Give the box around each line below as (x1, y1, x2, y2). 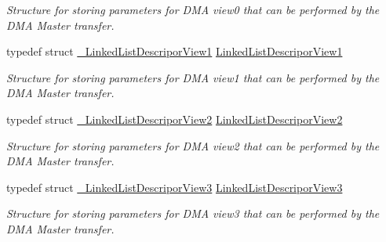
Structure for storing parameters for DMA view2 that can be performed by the (6, 137, 380, 154)
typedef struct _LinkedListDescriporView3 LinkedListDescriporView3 (6, 179, 343, 195)
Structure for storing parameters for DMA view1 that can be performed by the (6, 69, 380, 85)
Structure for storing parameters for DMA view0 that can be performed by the (6, 2, 380, 17)
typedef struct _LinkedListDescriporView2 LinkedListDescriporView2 (6, 110, 343, 127)
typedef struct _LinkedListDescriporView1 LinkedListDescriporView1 (6, 43, 343, 60)
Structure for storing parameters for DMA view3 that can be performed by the (6, 205, 380, 222)
